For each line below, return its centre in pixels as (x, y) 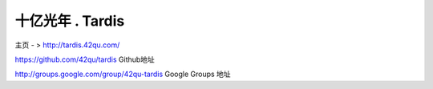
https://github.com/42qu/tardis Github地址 (85, 59)
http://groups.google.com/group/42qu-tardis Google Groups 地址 (123, 74)
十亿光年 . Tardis (70, 21)
